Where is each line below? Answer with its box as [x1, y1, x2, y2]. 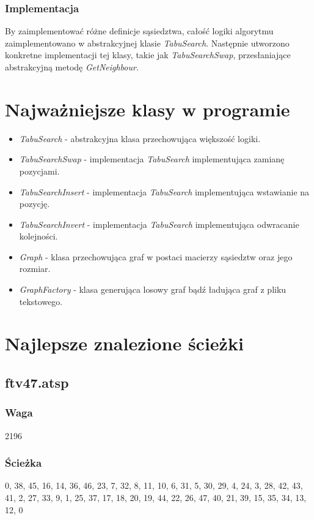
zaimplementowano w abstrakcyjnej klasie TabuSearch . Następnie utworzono [5, 36, 290, 49]
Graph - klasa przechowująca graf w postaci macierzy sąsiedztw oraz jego [19, 250, 293, 263]
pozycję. [19, 197, 50, 210]
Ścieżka [5, 455, 42, 470]
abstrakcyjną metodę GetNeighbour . [5, 61, 139, 73]
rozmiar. [19, 262, 51, 275]
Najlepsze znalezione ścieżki [5, 331, 244, 356]
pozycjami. [19, 164, 60, 177]
